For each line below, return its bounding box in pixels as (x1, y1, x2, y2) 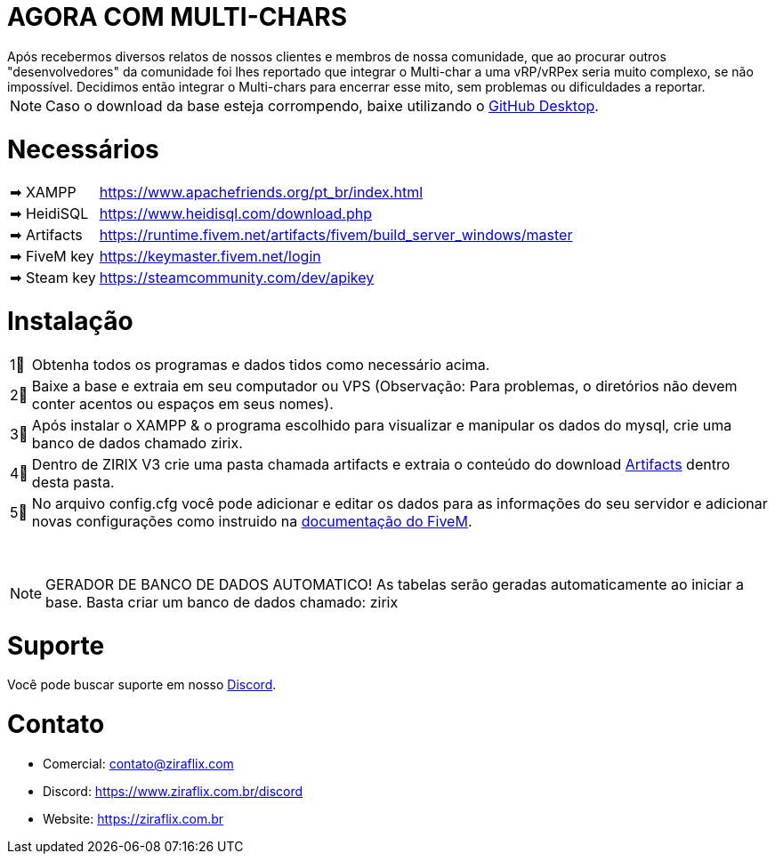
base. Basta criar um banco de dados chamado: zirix (45, 592, 399, 611)
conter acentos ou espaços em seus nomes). (31, 394, 334, 413)
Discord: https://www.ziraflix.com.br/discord (43, 783, 303, 799)
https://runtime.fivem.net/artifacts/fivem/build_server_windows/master (99, 226, 573, 245)
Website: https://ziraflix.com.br (43, 810, 224, 826)
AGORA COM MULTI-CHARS (7, 2, 348, 32)
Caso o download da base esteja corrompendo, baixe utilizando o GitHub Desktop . (45, 96, 599, 115)
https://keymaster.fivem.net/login (99, 247, 321, 266)
